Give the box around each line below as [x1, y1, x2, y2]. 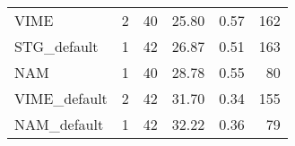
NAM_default [14, 114, 104, 134]
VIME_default [14, 88, 108, 108]
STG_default [14, 36, 99, 56]
